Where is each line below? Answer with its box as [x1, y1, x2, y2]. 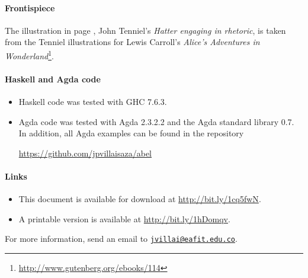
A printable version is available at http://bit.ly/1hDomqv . [18, 212, 230, 225]
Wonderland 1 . [5, 47, 54, 62]
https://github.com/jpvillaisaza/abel [18, 146, 152, 159]
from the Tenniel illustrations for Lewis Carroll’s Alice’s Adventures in [5, 36, 260, 48]
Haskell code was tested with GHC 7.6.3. [18, 95, 167, 108]
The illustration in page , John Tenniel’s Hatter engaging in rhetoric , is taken [5, 24, 286, 36]
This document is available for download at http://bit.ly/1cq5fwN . [18, 193, 261, 205]
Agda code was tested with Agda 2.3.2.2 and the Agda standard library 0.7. [18, 115, 294, 127]
